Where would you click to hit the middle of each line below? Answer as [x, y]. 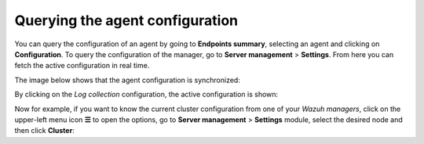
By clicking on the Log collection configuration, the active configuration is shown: [146, 95]
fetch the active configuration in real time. [82, 66]
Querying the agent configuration [126, 20]
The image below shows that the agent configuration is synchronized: [128, 80]
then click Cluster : [44, 131]
